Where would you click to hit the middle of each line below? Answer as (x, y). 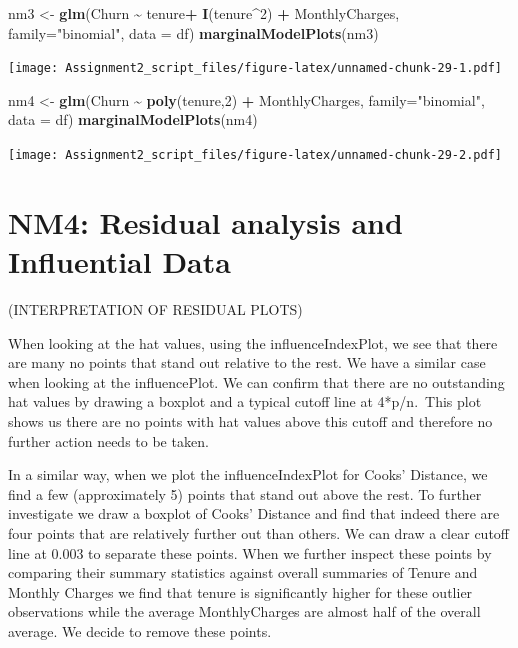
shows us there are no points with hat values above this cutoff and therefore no (250, 420)
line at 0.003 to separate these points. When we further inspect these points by (250, 552)
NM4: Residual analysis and (205, 221)
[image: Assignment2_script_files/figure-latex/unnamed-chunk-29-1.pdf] (255, 68)
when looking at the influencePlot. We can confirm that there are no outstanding (256, 381)
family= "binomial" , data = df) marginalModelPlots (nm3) (193, 32)
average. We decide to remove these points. (140, 630)
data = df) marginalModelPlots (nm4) (133, 119)
